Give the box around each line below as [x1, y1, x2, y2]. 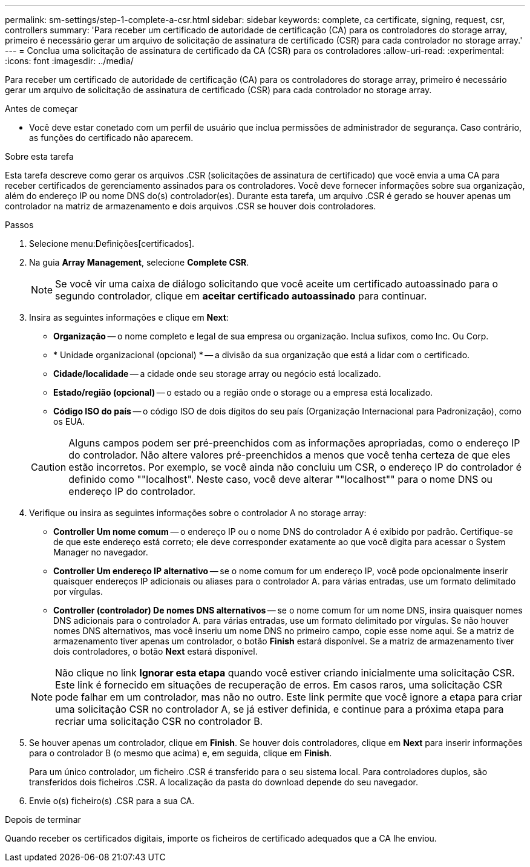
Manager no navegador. [53, 547, 148, 557]
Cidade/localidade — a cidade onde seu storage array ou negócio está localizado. [53, 368, 381, 379]
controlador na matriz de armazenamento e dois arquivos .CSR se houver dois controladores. [5, 201, 376, 211]
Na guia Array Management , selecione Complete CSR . [29, 257, 249, 267]
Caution [31, 461, 67, 473]
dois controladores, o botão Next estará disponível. [53, 646, 258, 656]
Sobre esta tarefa [5, 151, 74, 162]
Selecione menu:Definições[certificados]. [29, 238, 194, 249]
